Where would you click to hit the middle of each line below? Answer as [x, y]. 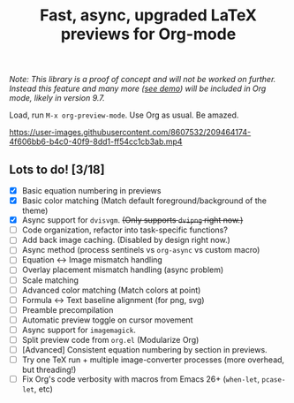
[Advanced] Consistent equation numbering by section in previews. [144, 349]
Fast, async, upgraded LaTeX [148, 15]
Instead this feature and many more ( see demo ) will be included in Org [138, 88]
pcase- [274, 380]
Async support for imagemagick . [79, 330]
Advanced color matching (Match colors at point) [111, 290]
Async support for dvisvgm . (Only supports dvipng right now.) [132, 220]
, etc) [43, 389]
